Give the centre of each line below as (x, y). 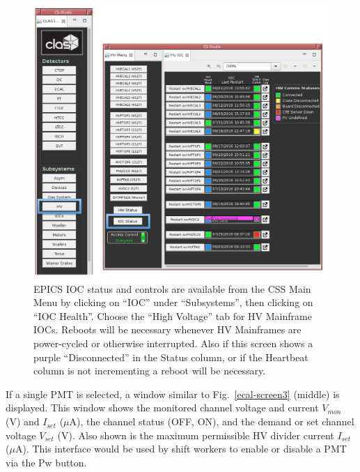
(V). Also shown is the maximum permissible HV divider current (196, 435)
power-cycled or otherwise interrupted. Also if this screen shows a (173, 343)
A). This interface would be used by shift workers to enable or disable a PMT (181, 449)
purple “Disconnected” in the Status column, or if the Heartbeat (171, 357)
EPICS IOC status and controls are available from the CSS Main (172, 288)
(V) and (23, 421)
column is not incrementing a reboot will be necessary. (150, 371)
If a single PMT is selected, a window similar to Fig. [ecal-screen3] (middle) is (173, 394)
